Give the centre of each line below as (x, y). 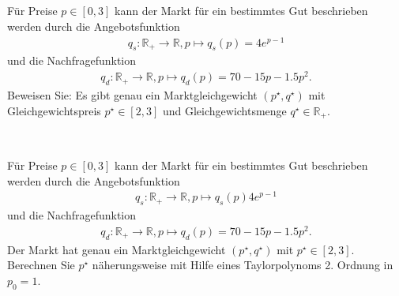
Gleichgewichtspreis (54, 110)
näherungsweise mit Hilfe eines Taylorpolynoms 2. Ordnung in (243, 265)
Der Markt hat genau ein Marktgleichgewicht (117, 249)
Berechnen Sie (41, 265)
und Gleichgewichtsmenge (224, 110)
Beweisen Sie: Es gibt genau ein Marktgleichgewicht (132, 94)
